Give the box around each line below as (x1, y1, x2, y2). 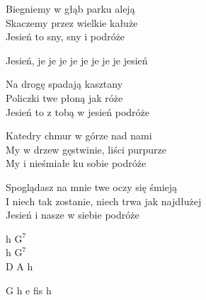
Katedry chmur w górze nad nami (6, 128, 152, 143)
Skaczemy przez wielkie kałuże (6, 15, 138, 30)
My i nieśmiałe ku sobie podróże (6, 156, 147, 171)
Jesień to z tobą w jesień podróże (6, 104, 149, 119)
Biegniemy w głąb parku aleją (6, 1, 135, 16)
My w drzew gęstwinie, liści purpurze (6, 142, 166, 156)
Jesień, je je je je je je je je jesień (6, 52, 148, 67)
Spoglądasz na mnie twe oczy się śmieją (6, 179, 178, 194)
